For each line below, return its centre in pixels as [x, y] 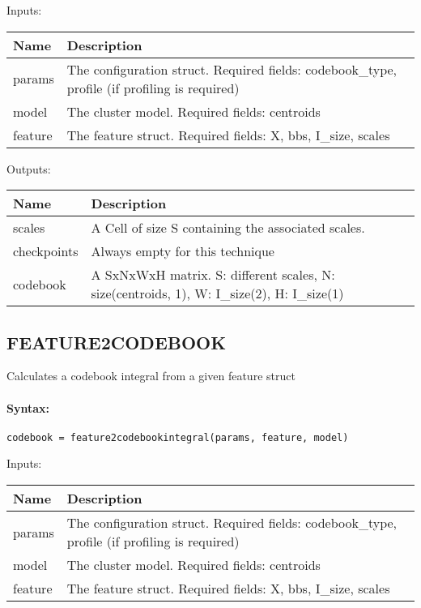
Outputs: [29, 168]
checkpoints [46, 251]
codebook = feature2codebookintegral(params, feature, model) [178, 437]
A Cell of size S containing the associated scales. [228, 228]
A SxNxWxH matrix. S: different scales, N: [213, 275]
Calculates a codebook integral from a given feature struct [151, 376]
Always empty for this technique [183, 251]
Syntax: [28, 407]
